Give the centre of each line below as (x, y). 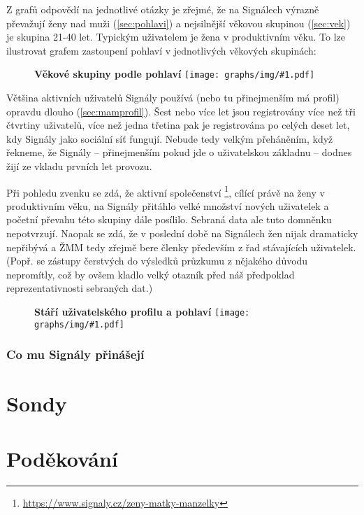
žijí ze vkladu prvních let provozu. (79, 166)
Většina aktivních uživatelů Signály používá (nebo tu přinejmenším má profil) (173, 98)
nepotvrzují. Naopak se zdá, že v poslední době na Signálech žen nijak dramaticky (182, 233)
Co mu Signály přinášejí (75, 354)
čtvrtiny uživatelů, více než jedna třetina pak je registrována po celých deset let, (178, 125)
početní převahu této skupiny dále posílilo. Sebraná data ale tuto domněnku (169, 219)
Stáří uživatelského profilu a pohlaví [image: (142, 311)
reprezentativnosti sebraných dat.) (80, 288)
